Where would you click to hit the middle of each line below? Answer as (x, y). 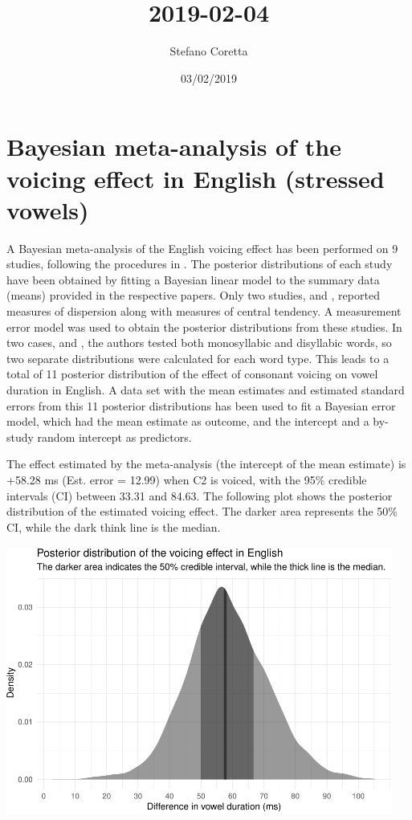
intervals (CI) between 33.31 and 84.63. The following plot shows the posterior (200, 495)
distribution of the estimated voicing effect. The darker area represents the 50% (202, 511)
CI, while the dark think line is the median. (114, 526)
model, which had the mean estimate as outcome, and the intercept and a (188, 421)
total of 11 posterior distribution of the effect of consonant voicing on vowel (192, 374)
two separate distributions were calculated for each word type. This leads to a (198, 358)
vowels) (48, 209)
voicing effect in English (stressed (196, 178)
